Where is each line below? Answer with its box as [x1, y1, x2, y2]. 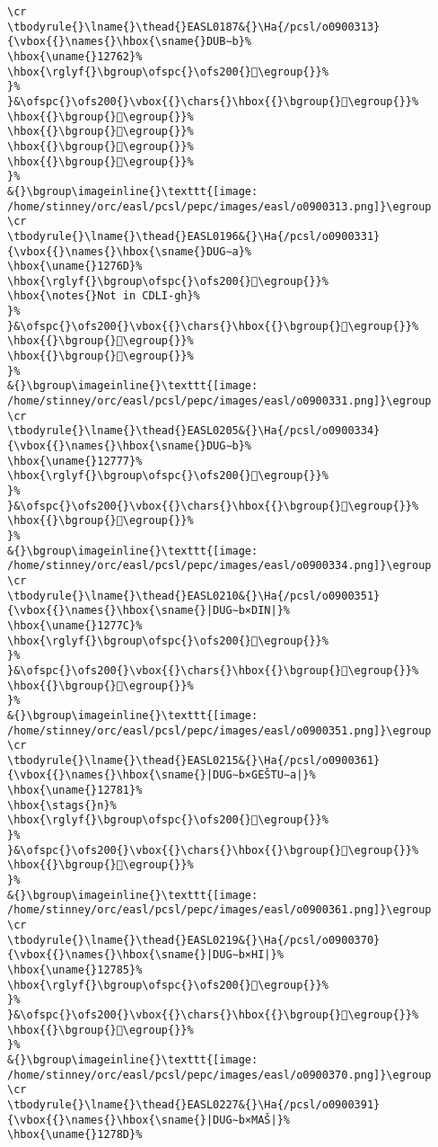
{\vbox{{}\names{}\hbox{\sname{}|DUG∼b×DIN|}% [7, 604, 290, 618]
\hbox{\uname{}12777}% [7, 454, 143, 467]
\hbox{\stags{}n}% [7, 798, 117, 812]
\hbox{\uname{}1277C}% [7, 618, 143, 632]
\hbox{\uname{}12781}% [7, 784, 143, 797]
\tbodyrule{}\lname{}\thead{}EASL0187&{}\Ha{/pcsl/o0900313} [7, 20, 381, 33]
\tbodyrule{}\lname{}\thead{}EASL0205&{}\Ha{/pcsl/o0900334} [7, 424, 381, 438]
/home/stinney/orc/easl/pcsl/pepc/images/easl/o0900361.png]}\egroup [7, 903, 432, 917]
